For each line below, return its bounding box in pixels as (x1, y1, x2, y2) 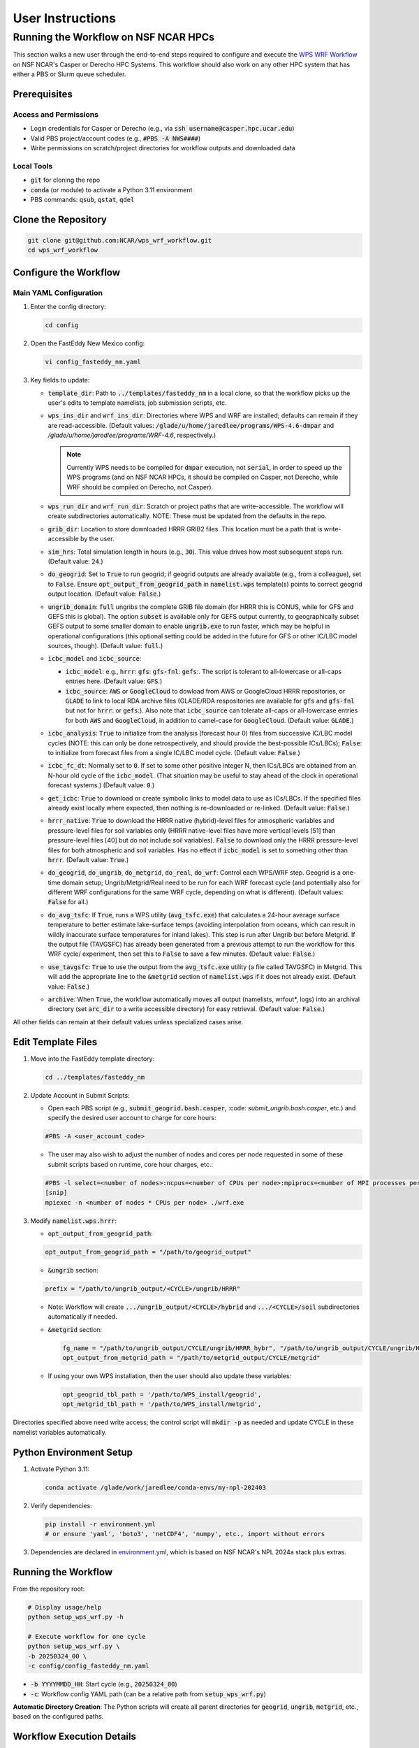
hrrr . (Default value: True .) (47, 855, 129, 864)
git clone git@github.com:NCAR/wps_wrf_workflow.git (27, 236, 212, 245)
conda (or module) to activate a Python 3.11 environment (30, 185, 193, 194)
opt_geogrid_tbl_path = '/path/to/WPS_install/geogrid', (62, 1390, 262, 1398)
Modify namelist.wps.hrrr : (30, 1217, 117, 1225)
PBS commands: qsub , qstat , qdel (30, 196, 135, 204)
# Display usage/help (27, 1603, 102, 1611)
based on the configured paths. (13, 1712, 104, 1721)
